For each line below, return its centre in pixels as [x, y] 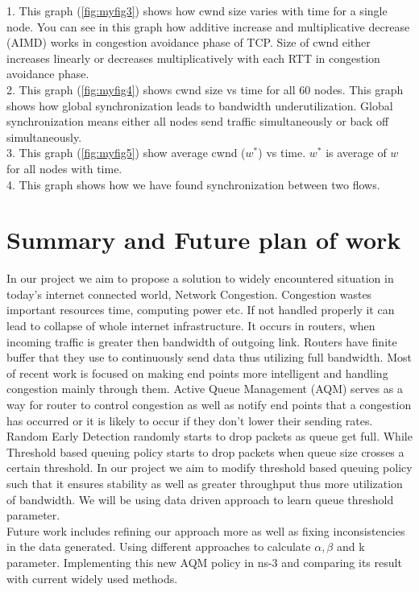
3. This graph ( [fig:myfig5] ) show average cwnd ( [126, 153]
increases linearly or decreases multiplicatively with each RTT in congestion [193, 58]
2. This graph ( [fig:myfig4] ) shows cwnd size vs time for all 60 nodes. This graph [205, 89]
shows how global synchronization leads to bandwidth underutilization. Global [200, 105]
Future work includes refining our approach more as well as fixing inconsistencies [206, 530]
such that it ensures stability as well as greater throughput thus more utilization [205, 483]
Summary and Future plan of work [204, 240]
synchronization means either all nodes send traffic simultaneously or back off [198, 121]
